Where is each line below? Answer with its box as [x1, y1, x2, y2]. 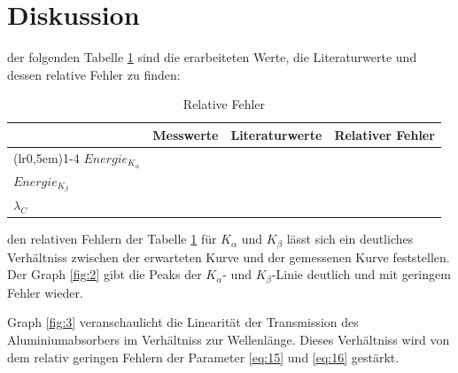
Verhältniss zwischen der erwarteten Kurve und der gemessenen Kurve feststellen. [7, 247, 450, 266]
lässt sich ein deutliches [286, 229, 414, 248]
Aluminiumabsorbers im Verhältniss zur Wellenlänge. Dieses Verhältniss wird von [7, 330, 450, 348]
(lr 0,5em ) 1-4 [13, 148, 80, 167]
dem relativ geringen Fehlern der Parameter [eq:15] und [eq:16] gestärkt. [7, 347, 400, 366]
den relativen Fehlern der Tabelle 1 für [7, 229, 217, 248]
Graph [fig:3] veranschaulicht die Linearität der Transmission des [7, 313, 359, 331]
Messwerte [152, 125, 219, 144]
